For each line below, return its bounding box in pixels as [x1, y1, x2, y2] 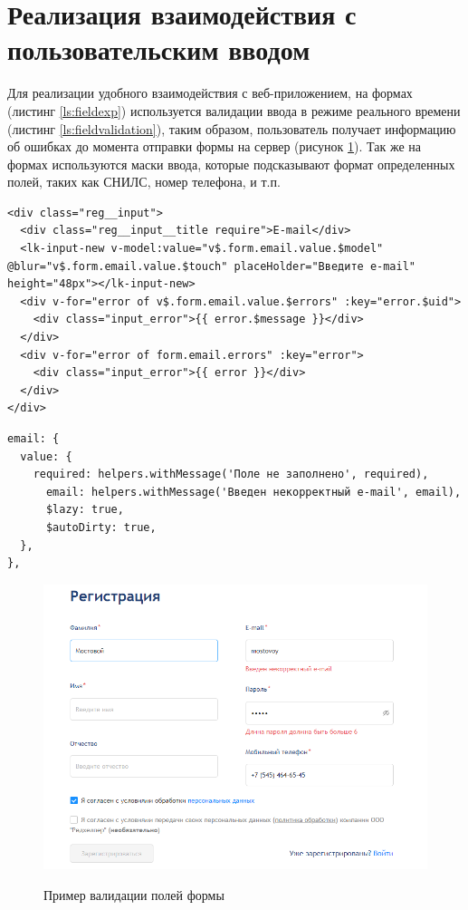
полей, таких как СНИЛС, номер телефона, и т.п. [7, 172, 281, 191]
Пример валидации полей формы [43, 885, 224, 904]
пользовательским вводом [7, 31, 310, 68]
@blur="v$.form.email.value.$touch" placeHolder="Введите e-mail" [7, 259, 416, 273]
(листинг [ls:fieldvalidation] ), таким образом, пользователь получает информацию [7, 119, 456, 138]
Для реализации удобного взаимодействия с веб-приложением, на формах [7, 83, 413, 102]
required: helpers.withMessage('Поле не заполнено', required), [33, 468, 429, 481]
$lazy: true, [45, 503, 124, 517]
